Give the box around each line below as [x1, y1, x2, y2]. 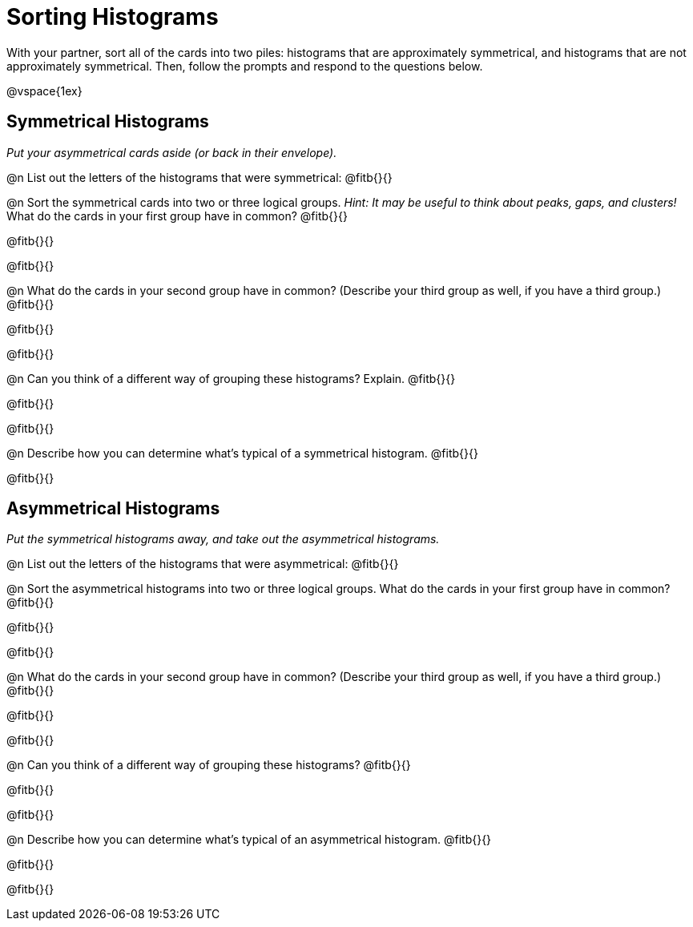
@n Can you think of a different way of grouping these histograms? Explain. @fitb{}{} [6, 371, 456, 385]
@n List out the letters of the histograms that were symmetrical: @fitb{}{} [6, 170, 393, 184]
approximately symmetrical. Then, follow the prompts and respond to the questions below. [6, 58, 483, 73]
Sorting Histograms [6, 3, 219, 30]
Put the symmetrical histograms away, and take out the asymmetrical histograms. [6, 532, 440, 546]
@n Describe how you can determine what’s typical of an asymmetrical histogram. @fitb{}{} [6, 832, 492, 847]
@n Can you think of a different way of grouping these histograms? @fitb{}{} [6, 758, 411, 772]
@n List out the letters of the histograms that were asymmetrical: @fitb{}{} [6, 557, 399, 571]
